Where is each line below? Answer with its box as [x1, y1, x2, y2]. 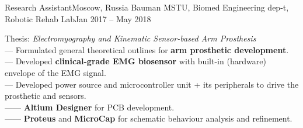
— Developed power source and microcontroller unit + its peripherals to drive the [5, 78, 299, 90]
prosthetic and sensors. [5, 89, 86, 102]
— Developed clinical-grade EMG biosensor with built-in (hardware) [5, 55, 266, 67]
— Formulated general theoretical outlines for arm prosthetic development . [5, 43, 289, 56]
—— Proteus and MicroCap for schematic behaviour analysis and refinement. [5, 112, 292, 124]
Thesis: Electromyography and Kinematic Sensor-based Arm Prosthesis [5, 32, 256, 44]
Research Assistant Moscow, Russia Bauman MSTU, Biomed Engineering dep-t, [5, 1, 289, 13]
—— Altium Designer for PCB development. [5, 101, 175, 113]
